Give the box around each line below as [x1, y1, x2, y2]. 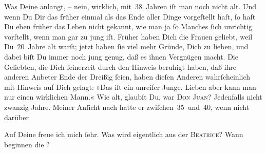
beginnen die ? [4, 139, 50, 149]
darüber [4, 111, 29, 122]
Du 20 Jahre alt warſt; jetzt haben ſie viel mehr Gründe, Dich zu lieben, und [4, 41, 249, 52]
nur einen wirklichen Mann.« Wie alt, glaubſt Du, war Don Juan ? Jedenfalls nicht [4, 91, 262, 102]
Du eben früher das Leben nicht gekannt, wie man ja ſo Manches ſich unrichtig [4, 21, 252, 32]
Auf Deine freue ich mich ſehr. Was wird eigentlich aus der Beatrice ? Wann [4, 129, 243, 140]
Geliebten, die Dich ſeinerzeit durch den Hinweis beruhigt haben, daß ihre [4, 61, 237, 72]
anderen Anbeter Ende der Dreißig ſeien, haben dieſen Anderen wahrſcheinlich [4, 71, 251, 82]
